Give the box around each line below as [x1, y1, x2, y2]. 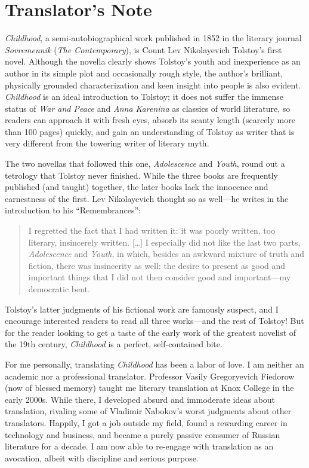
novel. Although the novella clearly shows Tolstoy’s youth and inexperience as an [5, 55, 301, 68]
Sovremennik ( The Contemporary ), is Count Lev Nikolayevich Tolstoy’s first [5, 43, 282, 56]
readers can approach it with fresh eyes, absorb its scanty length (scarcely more [5, 114, 295, 126]
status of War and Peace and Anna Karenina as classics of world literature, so [5, 102, 291, 114]
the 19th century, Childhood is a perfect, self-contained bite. [5, 338, 223, 350]
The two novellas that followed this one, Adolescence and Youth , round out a [5, 157, 285, 170]
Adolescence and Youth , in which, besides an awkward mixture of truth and [28, 247, 305, 260]
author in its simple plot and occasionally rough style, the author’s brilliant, [5, 66, 283, 79]
